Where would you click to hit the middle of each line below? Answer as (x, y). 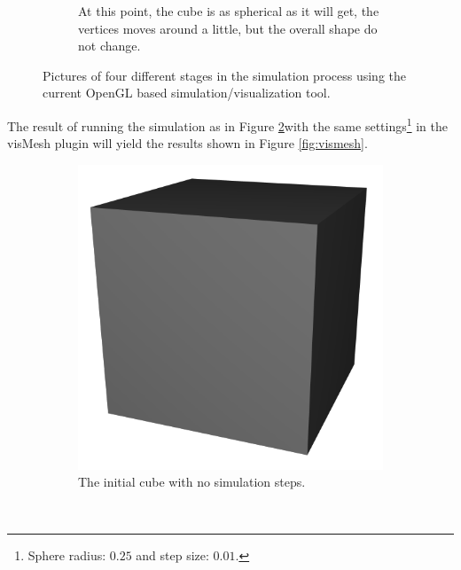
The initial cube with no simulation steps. (192, 482)
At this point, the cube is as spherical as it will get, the (229, 11)
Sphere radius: (67, 554)
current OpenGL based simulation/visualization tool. (187, 93)
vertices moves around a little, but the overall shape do (228, 28)
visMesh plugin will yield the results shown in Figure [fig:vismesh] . (188, 143)
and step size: (172, 554)
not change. (109, 46)
